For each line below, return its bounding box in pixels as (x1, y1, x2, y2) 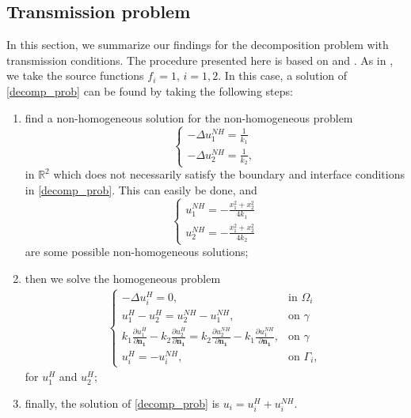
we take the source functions (6, 67, 144, 84)
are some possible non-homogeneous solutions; (25, 243, 249, 260)
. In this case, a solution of (218, 67, 348, 84)
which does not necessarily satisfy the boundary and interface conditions (53, 166, 405, 183)
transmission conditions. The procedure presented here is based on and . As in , (6, 51, 394, 68)
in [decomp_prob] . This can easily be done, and (25, 181, 257, 198)
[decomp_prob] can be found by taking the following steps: (6, 82, 293, 99)
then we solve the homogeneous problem (25, 269, 221, 286)
